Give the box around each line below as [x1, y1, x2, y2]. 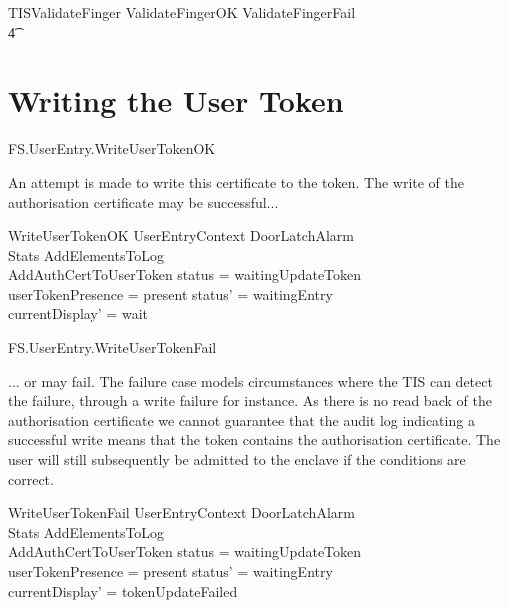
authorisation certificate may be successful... [8, 191, 279, 212]
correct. [8, 468, 54, 489]
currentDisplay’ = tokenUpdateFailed [8, 580, 238, 601]
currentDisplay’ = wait [8, 303, 148, 324]
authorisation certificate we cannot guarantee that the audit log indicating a [8, 409, 475, 430]
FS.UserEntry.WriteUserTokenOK [8, 138, 216, 159]
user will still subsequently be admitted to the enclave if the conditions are [8, 449, 466, 470]
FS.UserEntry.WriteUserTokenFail [8, 337, 217, 358]
